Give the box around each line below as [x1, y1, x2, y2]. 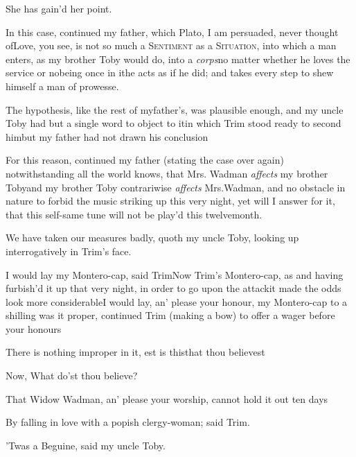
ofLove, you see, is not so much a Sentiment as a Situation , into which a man [6, 38, 337, 53]
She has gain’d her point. [6, 1, 112, 15]
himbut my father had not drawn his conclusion [6, 129, 208, 144]
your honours [6, 321, 62, 336]
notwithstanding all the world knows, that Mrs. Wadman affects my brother [6, 166, 328, 180]
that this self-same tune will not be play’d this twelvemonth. [6, 207, 262, 221]
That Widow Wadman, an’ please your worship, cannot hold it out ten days [6, 391, 328, 406]
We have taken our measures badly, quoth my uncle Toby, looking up [6, 230, 299, 245]
